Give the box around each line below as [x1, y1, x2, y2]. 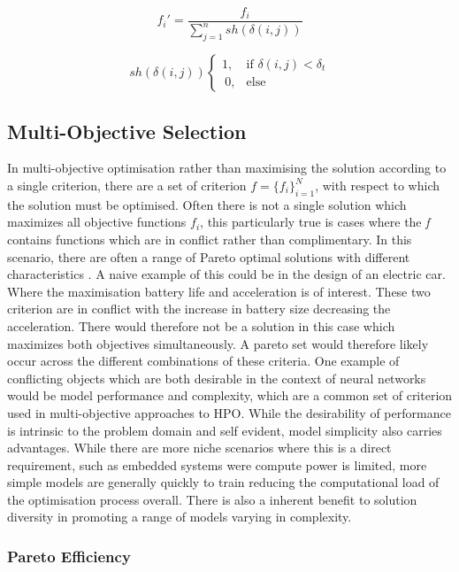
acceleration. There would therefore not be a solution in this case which [7, 316, 395, 335]
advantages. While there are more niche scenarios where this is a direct [7, 438, 392, 457]
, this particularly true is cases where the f [200, 213, 430, 231]
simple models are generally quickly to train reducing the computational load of [7, 473, 440, 491]
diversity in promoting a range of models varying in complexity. [7, 507, 352, 526]
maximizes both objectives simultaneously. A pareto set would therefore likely [7, 334, 429, 352]
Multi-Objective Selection [7, 117, 247, 144]
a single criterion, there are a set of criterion [7, 176, 247, 194]
